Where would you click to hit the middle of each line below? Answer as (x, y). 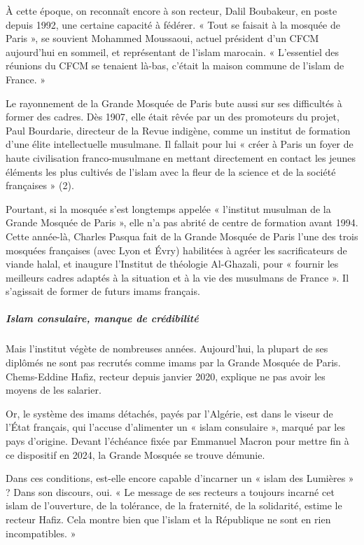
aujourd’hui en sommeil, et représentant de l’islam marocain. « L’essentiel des (173, 51)
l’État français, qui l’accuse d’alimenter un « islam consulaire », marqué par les (175, 427)
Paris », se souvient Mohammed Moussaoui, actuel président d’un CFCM (162, 38)
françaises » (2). (40, 185)
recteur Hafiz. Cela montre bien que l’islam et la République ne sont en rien (168, 519)
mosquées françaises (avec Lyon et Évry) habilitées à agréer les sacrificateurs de (176, 250)
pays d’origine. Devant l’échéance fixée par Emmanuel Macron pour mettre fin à (177, 441)
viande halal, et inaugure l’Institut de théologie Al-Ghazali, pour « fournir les (172, 264)
